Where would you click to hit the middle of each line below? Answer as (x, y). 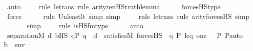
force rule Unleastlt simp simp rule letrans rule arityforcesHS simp (128, 16)
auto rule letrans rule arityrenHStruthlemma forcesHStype (114, 6)
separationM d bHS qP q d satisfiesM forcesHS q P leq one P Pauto (125, 35)
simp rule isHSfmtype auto (85, 25)
